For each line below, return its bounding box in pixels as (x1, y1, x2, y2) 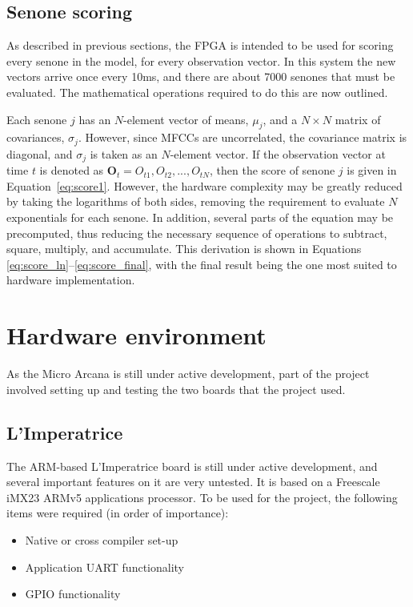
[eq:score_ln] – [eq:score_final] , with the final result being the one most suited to (6, 255, 397, 272)
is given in (347, 162, 397, 179)
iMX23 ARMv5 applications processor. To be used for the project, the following (6, 488, 398, 505)
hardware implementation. (6, 271, 135, 288)
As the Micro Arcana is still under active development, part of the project (6, 365, 370, 382)
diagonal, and (6, 145, 73, 162)
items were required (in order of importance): (6, 504, 229, 521)
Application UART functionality (25, 558, 184, 575)
